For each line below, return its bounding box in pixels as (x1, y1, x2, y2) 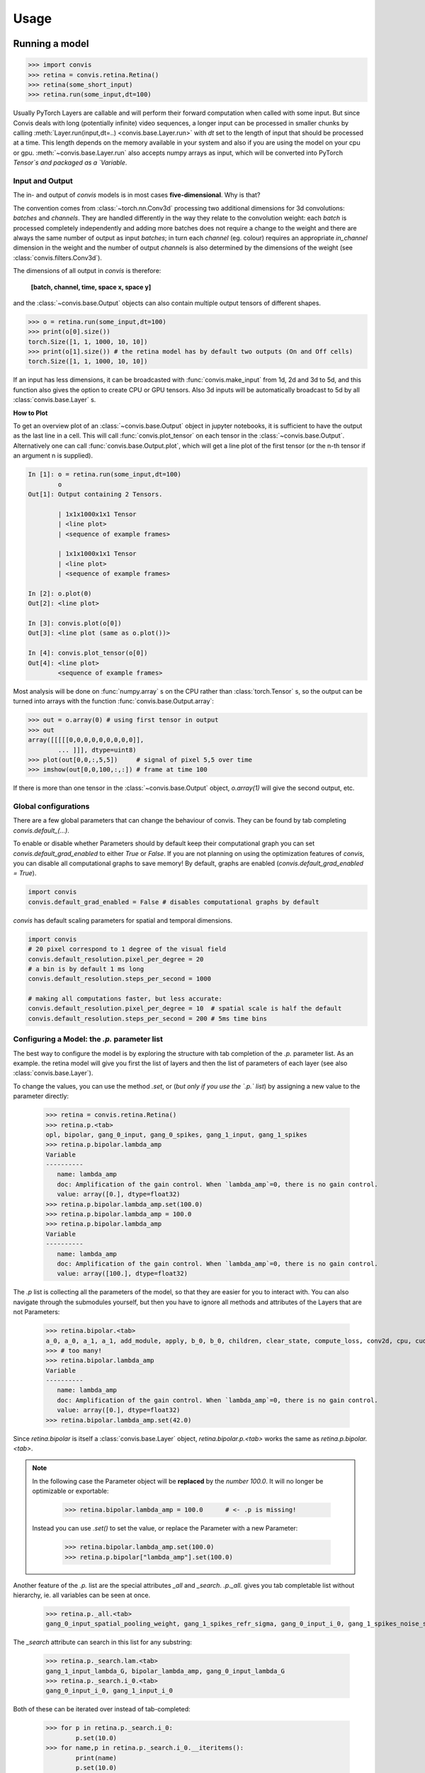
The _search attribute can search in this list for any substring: (13, 1638, 193, 1647)
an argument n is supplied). (13, 451, 93, 460)
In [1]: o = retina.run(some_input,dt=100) (28, 470, 182, 479)
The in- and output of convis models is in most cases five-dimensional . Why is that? (13, 191, 261, 199)
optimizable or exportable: (32, 1486, 109, 1496)
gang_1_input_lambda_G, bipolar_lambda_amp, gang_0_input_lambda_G (45, 1667, 285, 1675)
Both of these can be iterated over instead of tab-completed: (13, 1705, 191, 1713)
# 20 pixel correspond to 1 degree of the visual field (28, 945, 227, 953)
